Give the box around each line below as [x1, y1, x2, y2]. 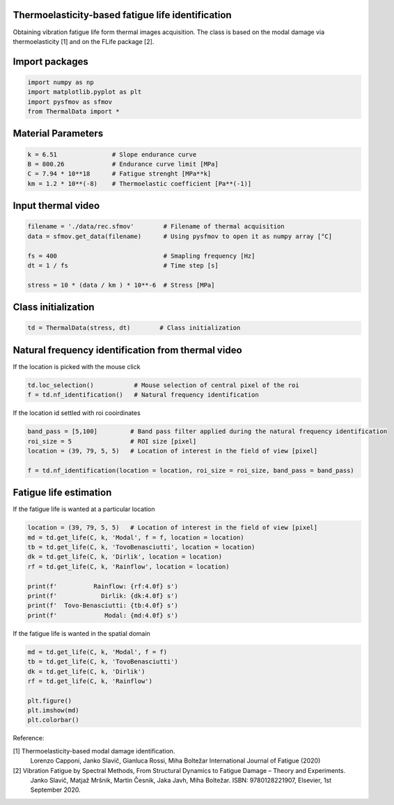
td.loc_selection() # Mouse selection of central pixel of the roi [27, 381, 299, 389]
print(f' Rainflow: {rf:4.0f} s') [27, 582, 179, 590]
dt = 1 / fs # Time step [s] [27, 262, 219, 269]
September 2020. [30, 786, 81, 794]
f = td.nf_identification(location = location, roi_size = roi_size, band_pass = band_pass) [27, 467, 354, 474]
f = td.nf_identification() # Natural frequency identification [27, 391, 259, 399]
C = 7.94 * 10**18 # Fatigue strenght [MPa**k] [27, 170, 212, 178]
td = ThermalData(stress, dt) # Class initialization [27, 324, 241, 332]
